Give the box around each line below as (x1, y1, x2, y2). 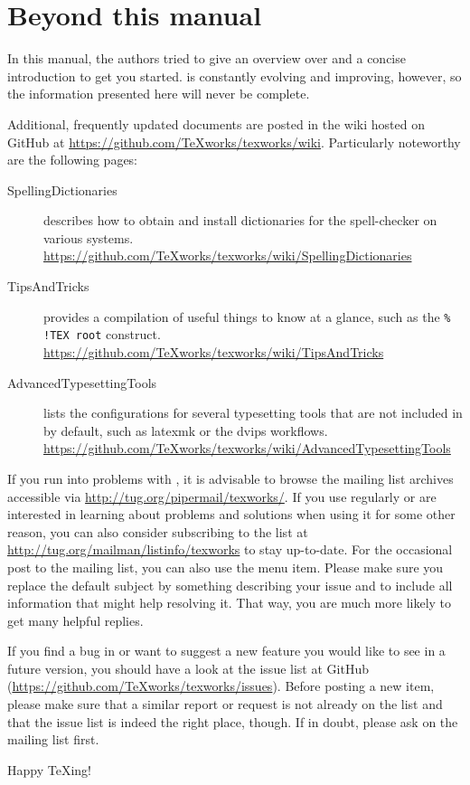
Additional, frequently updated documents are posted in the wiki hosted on (7, 114, 425, 133)
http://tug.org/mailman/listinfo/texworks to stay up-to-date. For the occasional (7, 540, 453, 559)
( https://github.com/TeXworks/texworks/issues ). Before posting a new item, (7, 676, 435, 695)
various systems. (43, 228, 134, 247)
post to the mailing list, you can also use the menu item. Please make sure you (7, 557, 444, 576)
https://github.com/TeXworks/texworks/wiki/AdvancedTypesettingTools (43, 439, 451, 458)
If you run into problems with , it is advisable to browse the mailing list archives (7, 468, 454, 487)
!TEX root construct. (43, 325, 161, 344)
